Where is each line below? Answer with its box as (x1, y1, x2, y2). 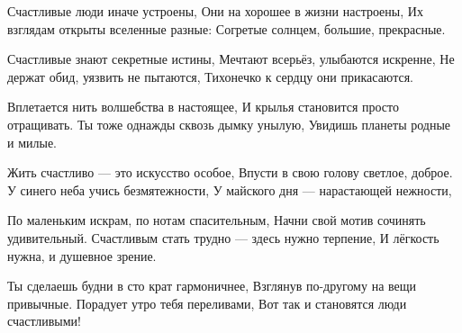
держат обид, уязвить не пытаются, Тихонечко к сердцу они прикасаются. (7, 67, 413, 85)
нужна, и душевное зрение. (7, 246, 157, 265)
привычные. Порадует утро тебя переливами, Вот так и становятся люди (7, 293, 407, 312)
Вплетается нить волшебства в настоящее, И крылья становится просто (7, 97, 399, 116)
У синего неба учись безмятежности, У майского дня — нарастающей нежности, (7, 180, 452, 199)
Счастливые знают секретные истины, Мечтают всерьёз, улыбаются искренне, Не (7, 49, 455, 68)
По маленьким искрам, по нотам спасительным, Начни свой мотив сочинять (7, 211, 426, 229)
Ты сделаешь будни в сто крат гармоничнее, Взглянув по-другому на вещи (7, 276, 417, 295)
